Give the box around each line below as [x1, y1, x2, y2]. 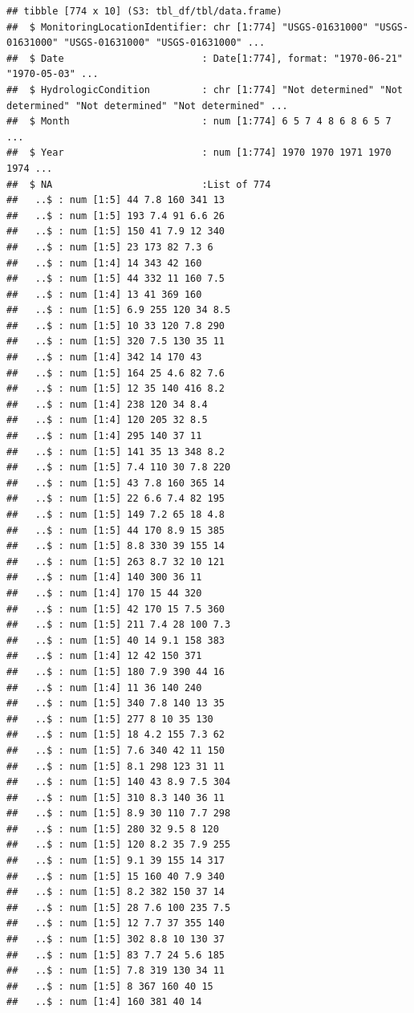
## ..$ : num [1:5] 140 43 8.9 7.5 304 [6, 776, 231, 788]
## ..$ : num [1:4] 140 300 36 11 [6, 572, 202, 584]
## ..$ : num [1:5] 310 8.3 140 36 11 [6, 791, 225, 803]
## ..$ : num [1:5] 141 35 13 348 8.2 [6, 445, 225, 458]
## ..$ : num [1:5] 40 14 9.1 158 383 [6, 634, 225, 646]
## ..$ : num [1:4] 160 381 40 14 [6, 996, 202, 1008]
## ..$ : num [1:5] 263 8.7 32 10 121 [6, 555, 225, 568]
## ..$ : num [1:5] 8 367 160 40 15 [6, 980, 213, 992]
